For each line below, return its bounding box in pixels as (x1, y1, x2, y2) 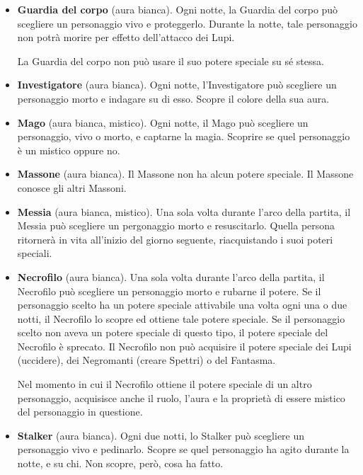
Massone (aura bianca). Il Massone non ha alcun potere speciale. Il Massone (17, 166, 354, 181)
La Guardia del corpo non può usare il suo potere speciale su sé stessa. (17, 53, 324, 68)
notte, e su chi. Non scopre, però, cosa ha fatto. (17, 456, 224, 471)
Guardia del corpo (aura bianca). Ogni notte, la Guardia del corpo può (17, 2, 338, 16)
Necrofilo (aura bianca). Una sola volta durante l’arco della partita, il (17, 269, 325, 284)
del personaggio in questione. (17, 404, 143, 419)
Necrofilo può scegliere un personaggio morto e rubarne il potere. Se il (17, 283, 321, 298)
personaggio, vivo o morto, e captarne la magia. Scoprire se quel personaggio (17, 129, 350, 144)
